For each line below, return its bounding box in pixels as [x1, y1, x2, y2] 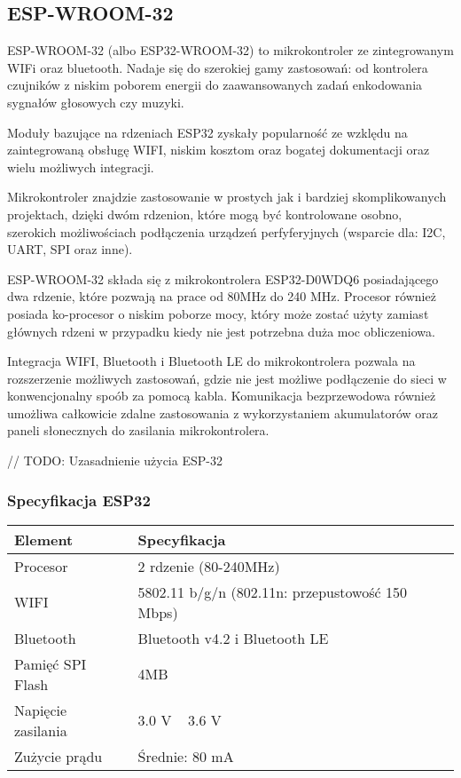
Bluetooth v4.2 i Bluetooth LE [137, 627, 329, 648]
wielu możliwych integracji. [7, 157, 154, 176]
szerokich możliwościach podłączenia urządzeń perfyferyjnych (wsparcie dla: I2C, [7, 222, 446, 241]
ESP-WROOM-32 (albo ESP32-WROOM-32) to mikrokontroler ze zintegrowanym [7, 41, 454, 60]
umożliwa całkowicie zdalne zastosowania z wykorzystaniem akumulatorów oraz [7, 403, 439, 422]
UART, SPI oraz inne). [7, 240, 133, 258]
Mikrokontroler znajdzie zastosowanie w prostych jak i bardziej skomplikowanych [7, 187, 447, 206]
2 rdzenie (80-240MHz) [137, 555, 280, 576]
